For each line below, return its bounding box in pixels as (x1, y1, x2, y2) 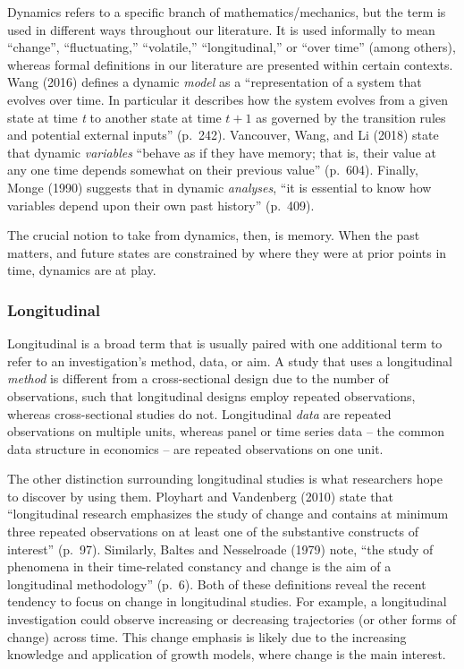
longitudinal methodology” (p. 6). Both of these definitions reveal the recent (7, 574, 426, 593)
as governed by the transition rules (256, 107, 446, 126)
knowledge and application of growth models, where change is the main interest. (7, 645, 446, 664)
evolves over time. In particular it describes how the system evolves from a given (7, 90, 448, 108)
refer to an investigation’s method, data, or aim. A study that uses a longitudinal (7, 351, 452, 370)
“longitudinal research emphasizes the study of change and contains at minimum (7, 504, 449, 523)
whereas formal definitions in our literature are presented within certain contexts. (7, 55, 453, 73)
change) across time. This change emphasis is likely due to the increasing (7, 627, 407, 646)
